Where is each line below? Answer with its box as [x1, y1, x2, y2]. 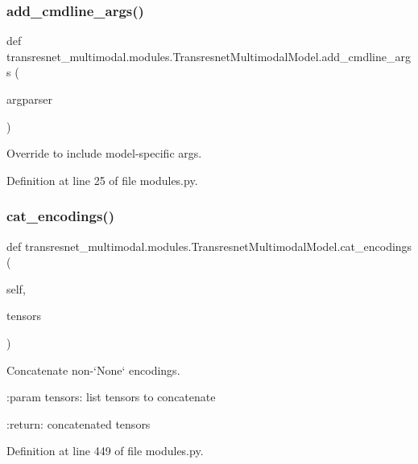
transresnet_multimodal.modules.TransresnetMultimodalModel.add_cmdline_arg [6, 47, 411, 64]
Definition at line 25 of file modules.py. [6, 171, 198, 188]
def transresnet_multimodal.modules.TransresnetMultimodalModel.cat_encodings [6, 237, 412, 254]
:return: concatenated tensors [6, 415, 151, 432]
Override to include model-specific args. [6, 145, 202, 162]
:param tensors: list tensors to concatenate [6, 388, 216, 405]
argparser [6, 91, 52, 107]
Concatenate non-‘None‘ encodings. [6, 361, 180, 378]
